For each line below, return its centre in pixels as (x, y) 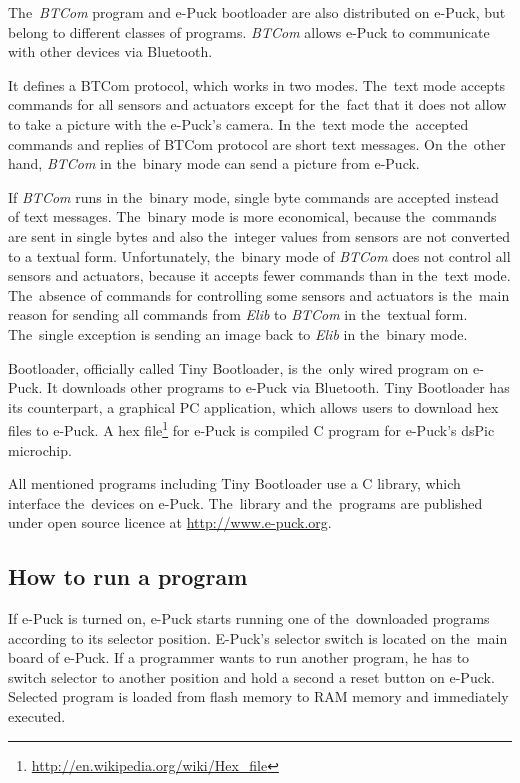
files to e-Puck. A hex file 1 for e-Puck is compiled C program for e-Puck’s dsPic (251, 428)
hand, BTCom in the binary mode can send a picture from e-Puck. (214, 163)
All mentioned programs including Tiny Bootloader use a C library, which (234, 483)
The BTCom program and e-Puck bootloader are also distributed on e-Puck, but (257, 12)
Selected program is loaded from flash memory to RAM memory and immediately (258, 696)
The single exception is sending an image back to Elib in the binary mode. (238, 333)
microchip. (40, 449)
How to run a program (128, 576)
